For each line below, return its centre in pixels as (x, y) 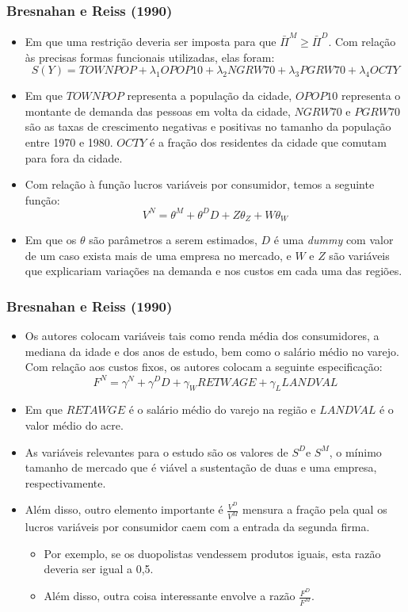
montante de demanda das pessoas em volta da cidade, (158, 111)
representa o (371, 96)
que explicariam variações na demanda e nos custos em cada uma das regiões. (214, 271)
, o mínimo (355, 451)
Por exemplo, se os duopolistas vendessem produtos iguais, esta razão (212, 553)
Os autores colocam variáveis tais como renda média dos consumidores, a (202, 336)
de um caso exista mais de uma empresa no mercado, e (158, 255)
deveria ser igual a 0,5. (99, 569)
